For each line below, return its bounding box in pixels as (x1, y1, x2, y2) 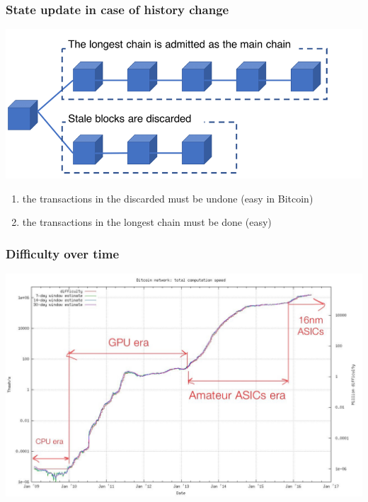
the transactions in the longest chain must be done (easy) (22, 215, 272, 229)
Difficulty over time (6, 245, 120, 262)
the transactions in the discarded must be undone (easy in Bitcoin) (22, 190, 314, 205)
